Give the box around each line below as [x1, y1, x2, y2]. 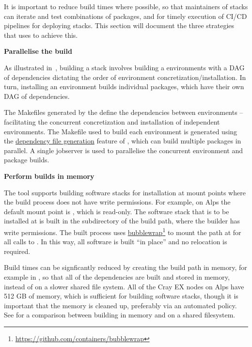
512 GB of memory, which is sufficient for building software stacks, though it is [4, 291, 238, 301]
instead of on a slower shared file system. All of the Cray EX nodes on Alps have [4, 281, 244, 291]
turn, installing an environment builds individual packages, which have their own [4, 81, 244, 92]
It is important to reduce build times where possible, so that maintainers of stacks [4, 1, 248, 11]
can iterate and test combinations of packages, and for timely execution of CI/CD [4, 11, 247, 21]
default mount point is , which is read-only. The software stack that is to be [4, 206, 229, 216]
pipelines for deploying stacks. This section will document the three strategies [4, 20, 235, 31]
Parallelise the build [4, 46, 72, 56]
